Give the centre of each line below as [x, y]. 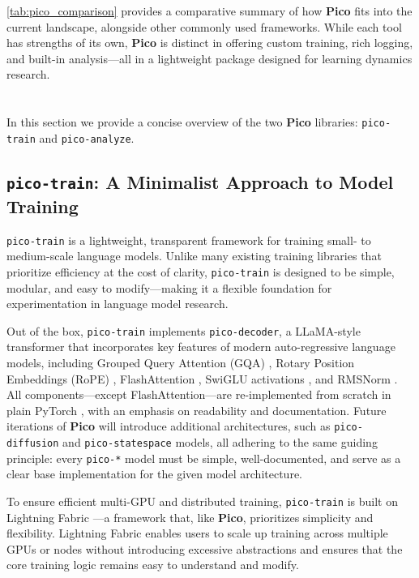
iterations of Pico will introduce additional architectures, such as [169, 426]
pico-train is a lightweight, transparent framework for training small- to [189, 240]
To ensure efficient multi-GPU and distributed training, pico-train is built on [202, 501]
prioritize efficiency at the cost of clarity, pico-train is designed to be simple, [201, 271]
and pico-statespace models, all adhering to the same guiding [220, 442]
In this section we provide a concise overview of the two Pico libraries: [182, 122]
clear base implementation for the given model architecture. [154, 474]
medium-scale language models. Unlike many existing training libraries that [194, 256]
